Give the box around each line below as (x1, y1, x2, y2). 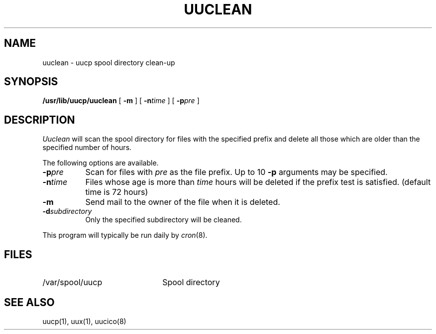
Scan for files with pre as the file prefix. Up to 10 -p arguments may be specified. (85, 167, 388, 177)
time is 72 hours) (85, 187, 148, 197)
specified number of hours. (42, 143, 132, 152)
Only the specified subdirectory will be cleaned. (85, 215, 242, 224)
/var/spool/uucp (42, 277, 103, 288)
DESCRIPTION (4, 113, 75, 126)
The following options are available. (42, 159, 159, 167)
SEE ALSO (4, 296, 55, 309)
